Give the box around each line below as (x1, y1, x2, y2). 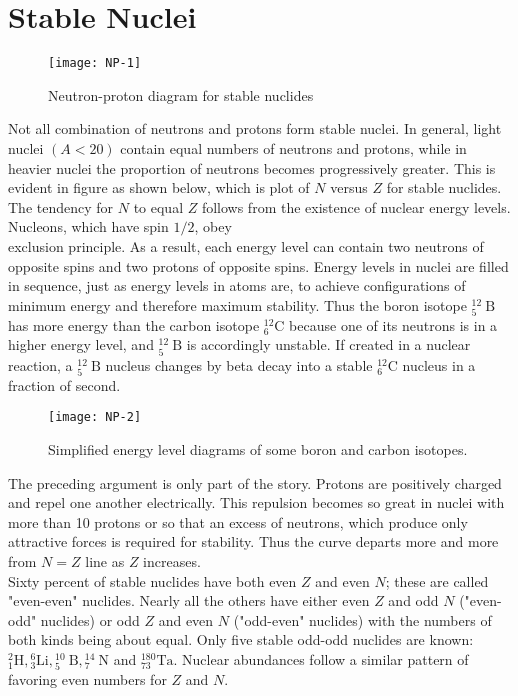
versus (330, 177, 368, 198)
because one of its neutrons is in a (289, 314, 498, 335)
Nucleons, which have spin (8, 216, 169, 237)
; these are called (385, 570, 489, 591)
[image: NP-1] (48, 56, 142, 71)
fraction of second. (8, 374, 121, 395)
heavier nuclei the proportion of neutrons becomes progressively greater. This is (8, 157, 496, 178)
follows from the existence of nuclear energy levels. (201, 196, 511, 217)
